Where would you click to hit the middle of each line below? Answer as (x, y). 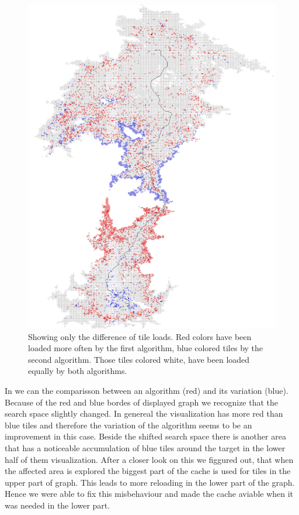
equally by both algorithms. (78, 371)
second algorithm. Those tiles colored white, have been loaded (139, 359)
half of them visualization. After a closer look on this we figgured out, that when (149, 459)
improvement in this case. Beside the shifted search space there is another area (145, 436)
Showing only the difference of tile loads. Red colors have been (140, 336)
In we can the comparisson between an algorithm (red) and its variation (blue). (147, 391)
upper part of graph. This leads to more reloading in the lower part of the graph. (150, 482)
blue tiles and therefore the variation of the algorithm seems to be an (128, 425)
